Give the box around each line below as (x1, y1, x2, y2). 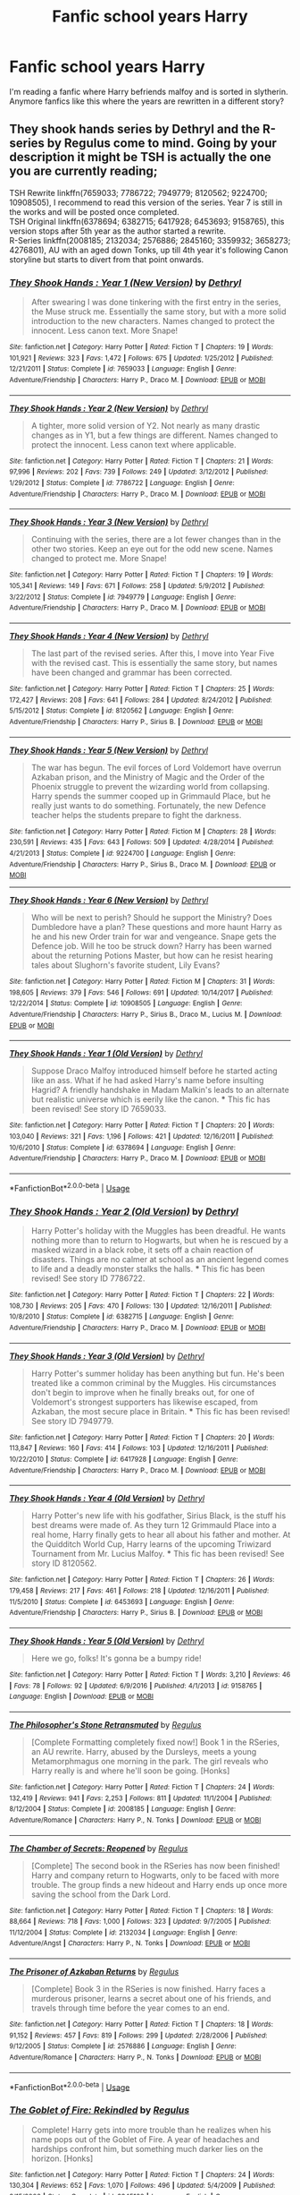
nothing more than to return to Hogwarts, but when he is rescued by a (30, 1235, 288, 1246)
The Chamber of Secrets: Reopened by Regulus (9, 1842, 188, 1854)
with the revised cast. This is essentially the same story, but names (30, 657, 279, 668)
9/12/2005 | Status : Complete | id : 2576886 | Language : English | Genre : (9, 2042, 237, 2051)
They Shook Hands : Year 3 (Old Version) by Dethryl (9, 1350, 205, 1362)
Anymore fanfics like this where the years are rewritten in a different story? (9, 96, 284, 107)
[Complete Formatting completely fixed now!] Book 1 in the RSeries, (30, 1737, 279, 1747)
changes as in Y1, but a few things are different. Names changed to (30, 430, 279, 440)
